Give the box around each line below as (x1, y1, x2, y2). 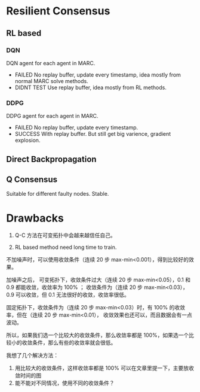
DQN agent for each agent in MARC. (6, 59, 96, 66)
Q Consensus (6, 174, 58, 184)
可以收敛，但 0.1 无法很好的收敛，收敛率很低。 (16, 291, 130, 299)
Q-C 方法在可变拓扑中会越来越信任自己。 (14, 232, 116, 239)
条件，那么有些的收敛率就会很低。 (32, 339, 116, 347)
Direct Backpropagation (6, 154, 97, 164)
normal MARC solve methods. (14, 77, 88, 84)
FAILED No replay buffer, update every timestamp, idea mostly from (14, 71, 181, 78)
